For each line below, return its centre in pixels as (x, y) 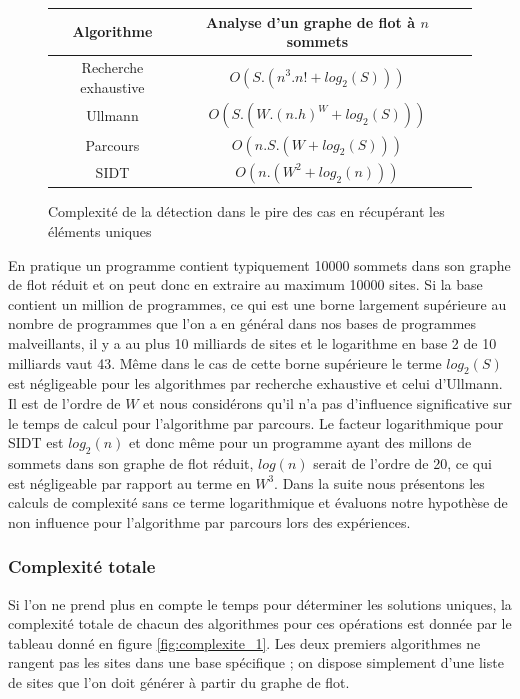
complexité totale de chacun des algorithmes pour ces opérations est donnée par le (260, 623)
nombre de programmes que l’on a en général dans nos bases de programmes (242, 323)
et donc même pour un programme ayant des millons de (300, 442)
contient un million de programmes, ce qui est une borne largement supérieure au (257, 303)
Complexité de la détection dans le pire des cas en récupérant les (246, 211)
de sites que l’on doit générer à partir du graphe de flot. (179, 681)
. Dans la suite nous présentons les (379, 482)
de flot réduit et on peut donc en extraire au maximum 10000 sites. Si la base (245, 284)
